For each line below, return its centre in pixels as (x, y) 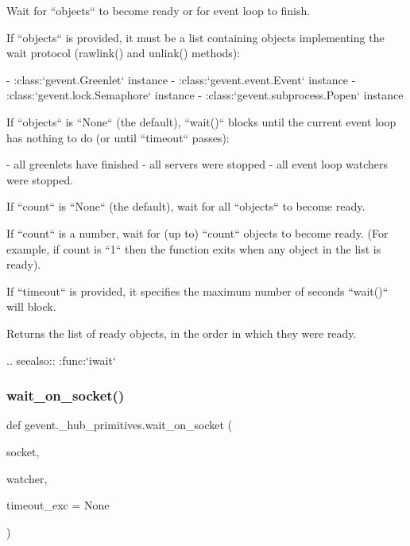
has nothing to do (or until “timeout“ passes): (118, 137)
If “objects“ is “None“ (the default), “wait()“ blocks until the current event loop (201, 121)
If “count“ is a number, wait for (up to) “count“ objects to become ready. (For (197, 232)
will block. (31, 306)
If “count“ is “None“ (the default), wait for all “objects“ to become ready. (186, 206)
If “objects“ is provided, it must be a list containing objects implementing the (195, 37)
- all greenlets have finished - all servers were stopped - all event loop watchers (197, 164)
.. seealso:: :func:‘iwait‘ (61, 360)
